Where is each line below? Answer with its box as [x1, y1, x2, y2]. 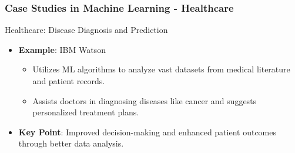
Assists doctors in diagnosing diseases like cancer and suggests [32, 94, 257, 107]
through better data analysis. [18, 137, 124, 149]
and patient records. [32, 75, 105, 87]
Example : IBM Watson [18, 43, 106, 55]
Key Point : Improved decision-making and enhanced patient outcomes [18, 125, 277, 138]
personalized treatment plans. [32, 106, 139, 118]
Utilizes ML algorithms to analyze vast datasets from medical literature [32, 63, 290, 75]
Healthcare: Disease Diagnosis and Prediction [5, 24, 168, 36]
